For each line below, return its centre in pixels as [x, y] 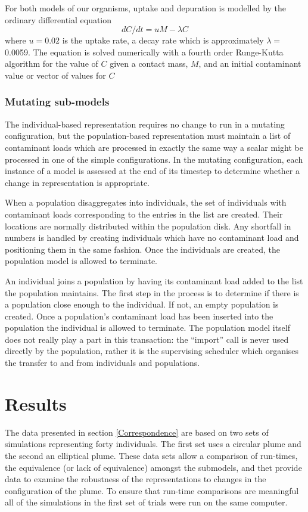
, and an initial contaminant [250, 63]
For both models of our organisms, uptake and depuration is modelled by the [146, 8]
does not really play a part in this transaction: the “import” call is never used [147, 339]
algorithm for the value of [52, 63]
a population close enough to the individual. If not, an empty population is [142, 304]
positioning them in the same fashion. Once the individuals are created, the [143, 249]
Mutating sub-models [57, 102]
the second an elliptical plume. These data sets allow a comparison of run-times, [151, 455]
